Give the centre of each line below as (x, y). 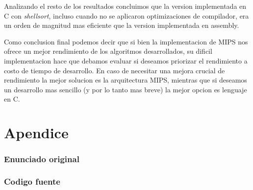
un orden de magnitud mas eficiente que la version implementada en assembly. (122, 25)
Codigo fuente (32, 181)
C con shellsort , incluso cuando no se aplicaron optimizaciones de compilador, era (126, 15)
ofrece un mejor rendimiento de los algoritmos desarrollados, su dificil (108, 51)
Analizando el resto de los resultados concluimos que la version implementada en (125, 6)
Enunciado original (42, 159)
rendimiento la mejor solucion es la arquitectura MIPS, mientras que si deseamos (126, 80)
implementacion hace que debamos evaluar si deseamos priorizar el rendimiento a (126, 60)
